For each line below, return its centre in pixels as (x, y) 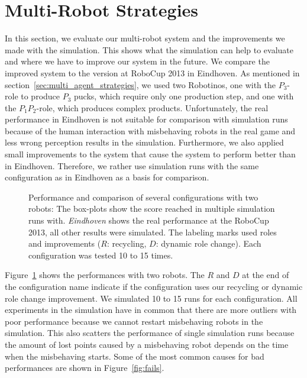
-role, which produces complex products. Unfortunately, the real (152, 107)
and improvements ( (65, 243)
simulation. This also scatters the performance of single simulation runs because (150, 333)
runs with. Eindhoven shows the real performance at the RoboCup (149, 220)
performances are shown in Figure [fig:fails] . (85, 368)
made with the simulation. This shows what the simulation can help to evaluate (149, 49)
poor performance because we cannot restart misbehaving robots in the (134, 321)
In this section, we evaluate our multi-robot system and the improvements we (145, 38)
